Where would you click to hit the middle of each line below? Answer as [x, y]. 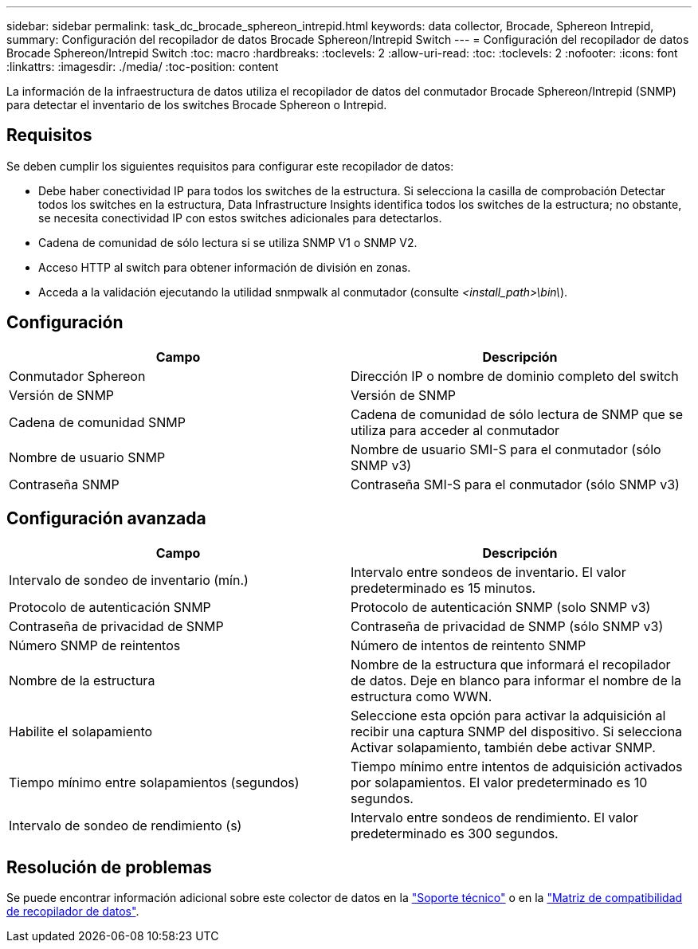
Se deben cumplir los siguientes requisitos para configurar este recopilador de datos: [230, 166]
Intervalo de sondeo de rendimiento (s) [125, 825]
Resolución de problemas [109, 867]
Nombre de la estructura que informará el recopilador [511, 664]
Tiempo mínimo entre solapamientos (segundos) [154, 782]
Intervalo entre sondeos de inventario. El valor [488, 572]
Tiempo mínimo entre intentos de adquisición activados [517, 766]
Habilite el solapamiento [81, 731]
